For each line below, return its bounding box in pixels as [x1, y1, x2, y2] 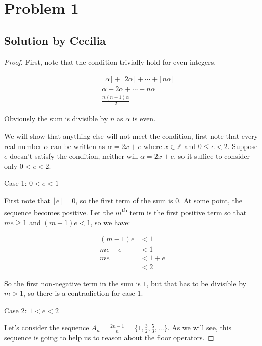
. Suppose [227, 140, 258, 151]
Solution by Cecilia [4, 32, 106, 48]
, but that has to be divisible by [146, 278, 246, 288]
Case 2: [4, 305, 27, 315]
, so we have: [90, 216, 130, 227]
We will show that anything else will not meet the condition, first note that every [4, 131, 258, 141]
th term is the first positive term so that [121, 205, 247, 217]
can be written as [50, 140, 106, 151]
